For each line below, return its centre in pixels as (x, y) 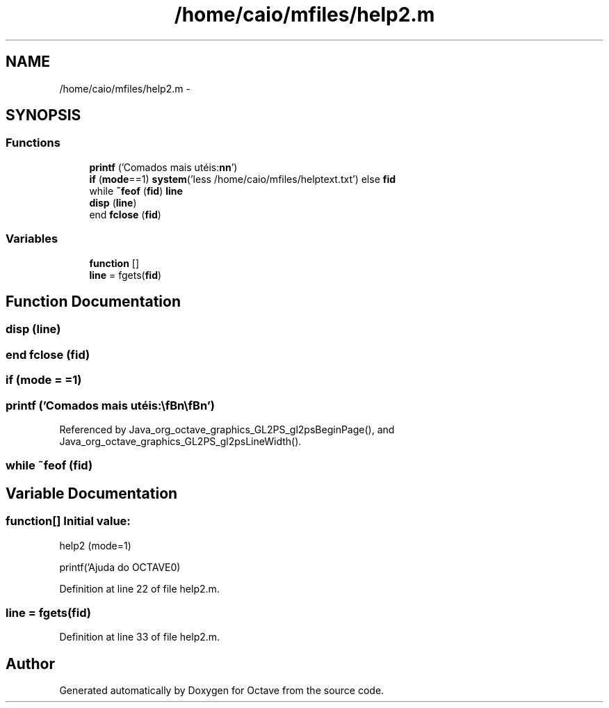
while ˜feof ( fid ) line (136, 191)
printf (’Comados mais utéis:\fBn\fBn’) (110, 405)
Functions (33, 143)
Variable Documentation (92, 493)
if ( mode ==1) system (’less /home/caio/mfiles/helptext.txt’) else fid (243, 179)
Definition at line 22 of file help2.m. (139, 588)
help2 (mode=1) (95, 545)
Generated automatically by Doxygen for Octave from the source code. (222, 691)
